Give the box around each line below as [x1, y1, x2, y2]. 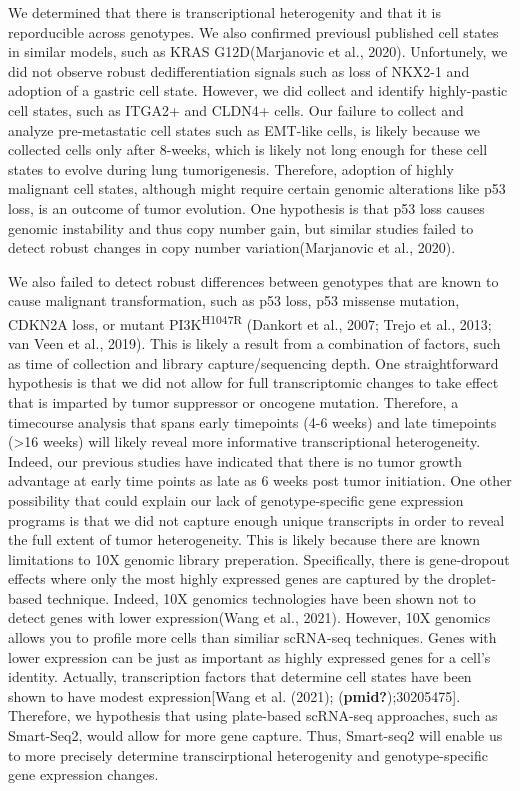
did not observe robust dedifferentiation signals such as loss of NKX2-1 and [8, 60, 470, 81]
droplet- [447, 568, 497, 589]
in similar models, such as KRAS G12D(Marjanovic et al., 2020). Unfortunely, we [8, 41, 508, 62]
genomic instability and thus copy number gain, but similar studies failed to [8, 217, 474, 238]
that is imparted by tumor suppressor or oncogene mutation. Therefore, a [8, 391, 459, 412]
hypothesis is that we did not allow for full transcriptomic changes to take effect [8, 372, 499, 393]
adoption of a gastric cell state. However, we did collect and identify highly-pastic [8, 80, 508, 101]
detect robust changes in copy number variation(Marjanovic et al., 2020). [8, 237, 456, 258]
